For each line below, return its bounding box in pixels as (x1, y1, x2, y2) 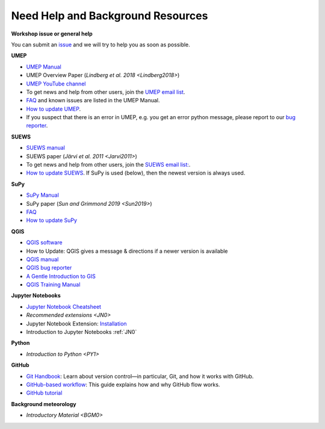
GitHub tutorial (26, 389, 63, 397)
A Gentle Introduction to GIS (26, 273, 96, 280)
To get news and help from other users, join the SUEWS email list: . (26, 161, 191, 168)
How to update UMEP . (26, 105, 81, 113)
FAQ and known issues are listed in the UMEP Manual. (26, 97, 160, 104)
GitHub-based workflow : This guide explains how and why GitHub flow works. (26, 381, 220, 388)
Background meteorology (11, 400, 76, 407)
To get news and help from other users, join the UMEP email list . (26, 88, 185, 96)
